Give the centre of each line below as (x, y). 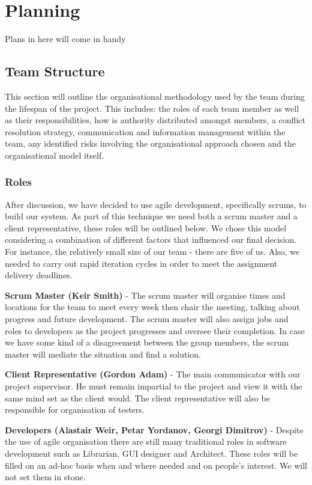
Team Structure (55, 71)
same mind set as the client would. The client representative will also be (137, 398)
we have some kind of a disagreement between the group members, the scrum (147, 342)
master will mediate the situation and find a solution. (103, 354)
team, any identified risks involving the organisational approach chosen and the (151, 143)
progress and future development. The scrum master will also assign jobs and (147, 319)
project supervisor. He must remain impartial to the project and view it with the (154, 386)
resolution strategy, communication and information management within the (145, 131)
